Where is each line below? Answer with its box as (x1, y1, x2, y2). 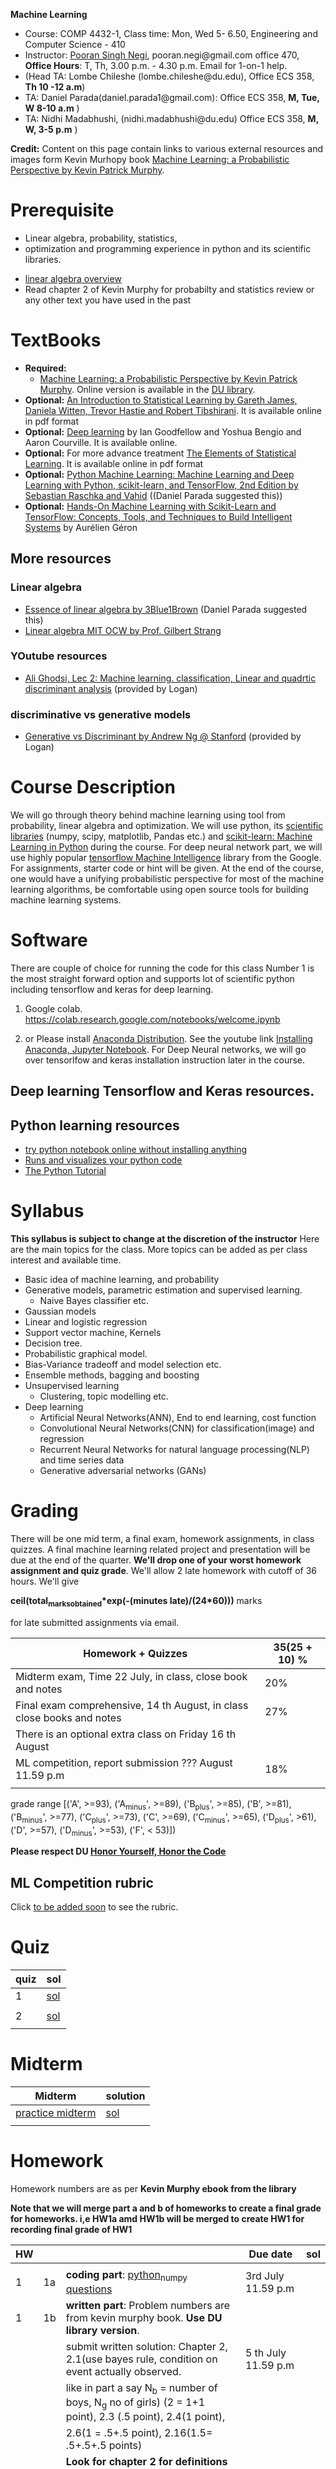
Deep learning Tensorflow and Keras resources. (10, 1083, 315, 1100)
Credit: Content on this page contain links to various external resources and (10, 143, 324, 154)
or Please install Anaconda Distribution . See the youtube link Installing (24, 1033, 313, 1045)
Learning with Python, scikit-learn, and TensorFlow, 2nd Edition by (24, 479, 299, 491)
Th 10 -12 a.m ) (24, 81, 86, 93)
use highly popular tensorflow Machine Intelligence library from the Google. (10, 852, 322, 864)
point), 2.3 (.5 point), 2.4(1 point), (65, 2410, 226, 2424)
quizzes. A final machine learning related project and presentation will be (10, 1544, 311, 1556)
